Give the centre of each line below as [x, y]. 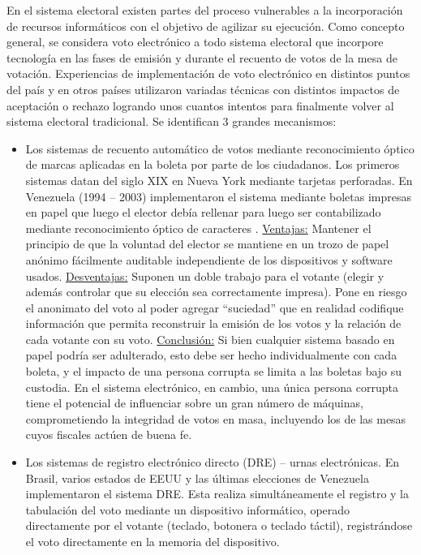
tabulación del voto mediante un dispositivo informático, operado [188, 509]
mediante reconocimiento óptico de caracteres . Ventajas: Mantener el [198, 228]
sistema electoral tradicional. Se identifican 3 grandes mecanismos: [172, 121]
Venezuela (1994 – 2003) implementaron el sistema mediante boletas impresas [219, 196]
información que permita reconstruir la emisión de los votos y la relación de [213, 323]
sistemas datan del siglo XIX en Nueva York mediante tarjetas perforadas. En [219, 180]
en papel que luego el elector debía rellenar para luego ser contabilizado [203, 212]
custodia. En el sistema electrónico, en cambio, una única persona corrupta [212, 387]
